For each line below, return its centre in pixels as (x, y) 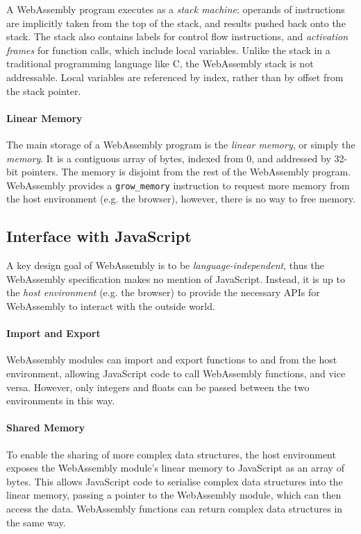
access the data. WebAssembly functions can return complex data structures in (175, 508)
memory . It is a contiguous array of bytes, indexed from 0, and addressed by (169, 158)
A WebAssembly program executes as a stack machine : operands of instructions (176, 9)
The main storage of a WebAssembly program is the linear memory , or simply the (181, 144)
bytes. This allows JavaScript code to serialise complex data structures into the (175, 481)
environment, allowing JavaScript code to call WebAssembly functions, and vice (176, 373)
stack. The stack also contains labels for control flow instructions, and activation (177, 36)
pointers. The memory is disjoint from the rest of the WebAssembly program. (186, 172)
